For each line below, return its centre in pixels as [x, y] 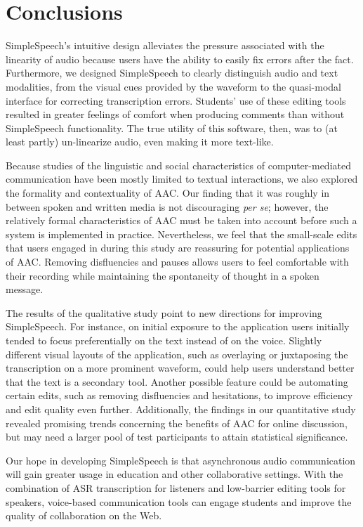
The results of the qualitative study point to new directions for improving [164, 312]
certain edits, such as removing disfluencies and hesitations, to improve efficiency [179, 395]
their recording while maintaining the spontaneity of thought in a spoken [163, 275]
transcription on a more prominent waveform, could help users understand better [180, 368]
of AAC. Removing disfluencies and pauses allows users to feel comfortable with [177, 262]
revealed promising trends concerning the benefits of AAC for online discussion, [177, 423]
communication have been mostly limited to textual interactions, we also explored [182, 179]
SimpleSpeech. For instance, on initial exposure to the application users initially [178, 326]
